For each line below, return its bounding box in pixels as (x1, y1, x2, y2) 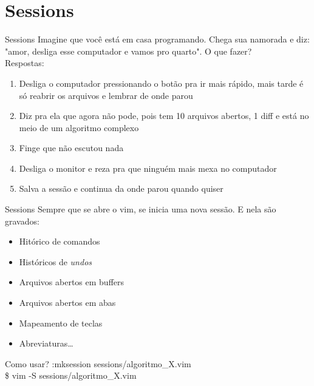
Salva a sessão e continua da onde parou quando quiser (19, 182, 224, 195)
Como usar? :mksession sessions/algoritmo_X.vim (5, 357, 191, 370)
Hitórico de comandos (19, 235, 100, 248)
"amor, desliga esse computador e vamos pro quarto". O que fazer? (5, 44, 252, 57)
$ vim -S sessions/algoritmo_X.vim (5, 369, 137, 382)
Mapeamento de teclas (19, 316, 103, 329)
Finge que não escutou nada (19, 141, 124, 154)
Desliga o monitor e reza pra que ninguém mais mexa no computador (19, 161, 277, 174)
